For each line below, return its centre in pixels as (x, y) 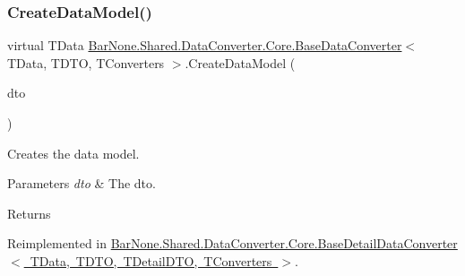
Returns (29, 213)
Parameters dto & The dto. (82, 183)
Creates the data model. (73, 153)
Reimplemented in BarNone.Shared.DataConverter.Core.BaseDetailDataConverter (232, 243)
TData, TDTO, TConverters (86, 62)
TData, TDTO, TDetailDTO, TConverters (151, 260)
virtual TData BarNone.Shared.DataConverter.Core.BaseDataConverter (205, 45)
